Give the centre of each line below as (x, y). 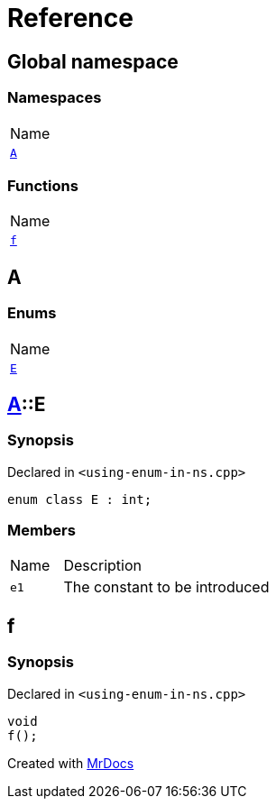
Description (102, 566)
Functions (43, 185)
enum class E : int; (80, 499)
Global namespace (93, 61)
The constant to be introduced (166, 587)
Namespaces (55, 98)
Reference (70, 18)
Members (41, 531)
